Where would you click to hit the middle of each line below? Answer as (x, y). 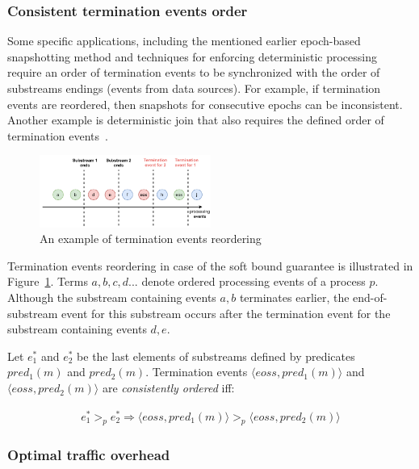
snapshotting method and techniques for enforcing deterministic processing (192, 56)
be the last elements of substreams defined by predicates (216, 356)
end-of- (370, 297)
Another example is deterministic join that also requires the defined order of (196, 120)
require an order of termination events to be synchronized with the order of (194, 72)
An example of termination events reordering (151, 239)
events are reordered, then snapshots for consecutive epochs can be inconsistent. (205, 104)
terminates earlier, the (294, 297)
